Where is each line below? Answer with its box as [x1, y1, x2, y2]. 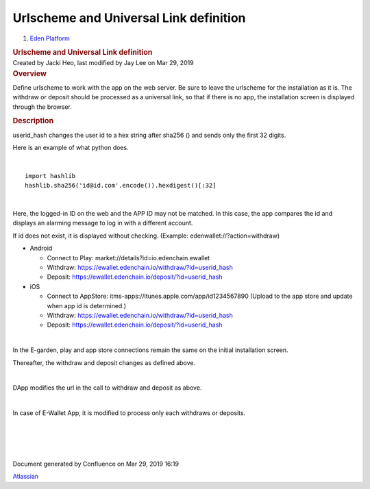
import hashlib [25, 172, 76, 179]
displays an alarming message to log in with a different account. [12, 219, 193, 227]
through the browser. [12, 103, 72, 111]
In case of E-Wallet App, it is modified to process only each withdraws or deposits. [12, 409, 246, 417]
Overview [12, 68, 47, 78]
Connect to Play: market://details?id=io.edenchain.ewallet [47, 253, 210, 262]
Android [29, 244, 53, 253]
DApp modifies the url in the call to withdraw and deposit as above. [12, 384, 202, 392]
